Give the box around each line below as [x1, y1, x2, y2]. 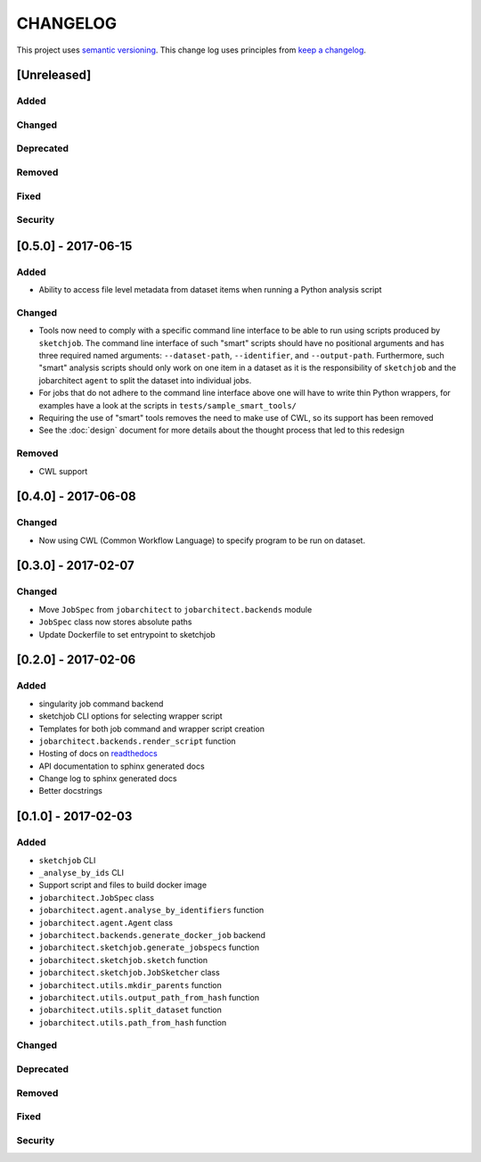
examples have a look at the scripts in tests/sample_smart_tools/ [38, 400, 298, 410]
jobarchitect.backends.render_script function [38, 736, 236, 746]
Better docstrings [38, 786, 102, 796]
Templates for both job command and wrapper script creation [38, 723, 265, 734]
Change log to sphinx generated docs [38, 773, 177, 784]
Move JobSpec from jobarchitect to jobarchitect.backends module [38, 604, 313, 614]
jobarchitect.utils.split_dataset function [38, 1004, 223, 1016]
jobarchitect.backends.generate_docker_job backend [38, 929, 266, 940]
